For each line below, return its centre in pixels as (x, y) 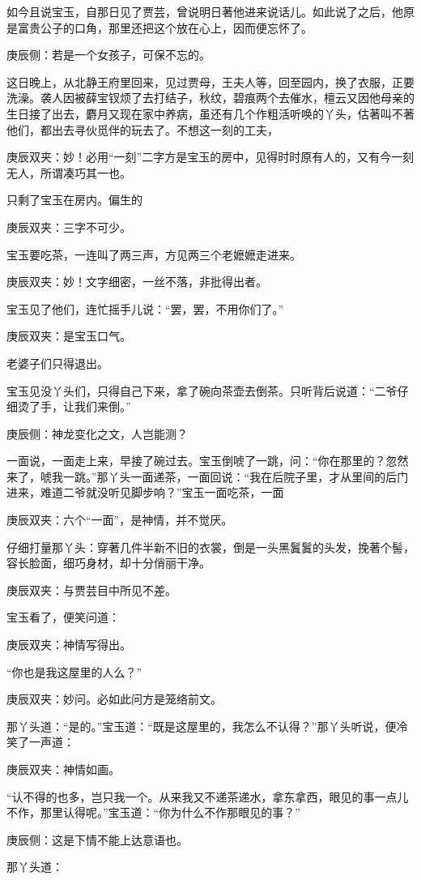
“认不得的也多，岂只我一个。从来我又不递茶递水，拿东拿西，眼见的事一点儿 (208, 796)
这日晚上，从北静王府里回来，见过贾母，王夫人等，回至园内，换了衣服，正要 (210, 81)
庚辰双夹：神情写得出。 (69, 645)
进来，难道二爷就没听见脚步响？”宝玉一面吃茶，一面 (145, 492)
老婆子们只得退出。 (57, 363)
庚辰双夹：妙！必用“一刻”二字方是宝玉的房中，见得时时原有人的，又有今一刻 (210, 157)
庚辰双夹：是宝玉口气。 (69, 336)
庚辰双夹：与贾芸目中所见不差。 (91, 590)
